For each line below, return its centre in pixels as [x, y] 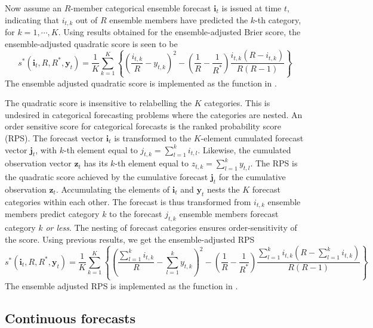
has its [96, 163]
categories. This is [237, 103]
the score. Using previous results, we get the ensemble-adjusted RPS [130, 239]
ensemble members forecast [229, 214]
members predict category [52, 214]
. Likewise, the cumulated [244, 149]
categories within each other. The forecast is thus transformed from [128, 201]
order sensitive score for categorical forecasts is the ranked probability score [143, 126]
